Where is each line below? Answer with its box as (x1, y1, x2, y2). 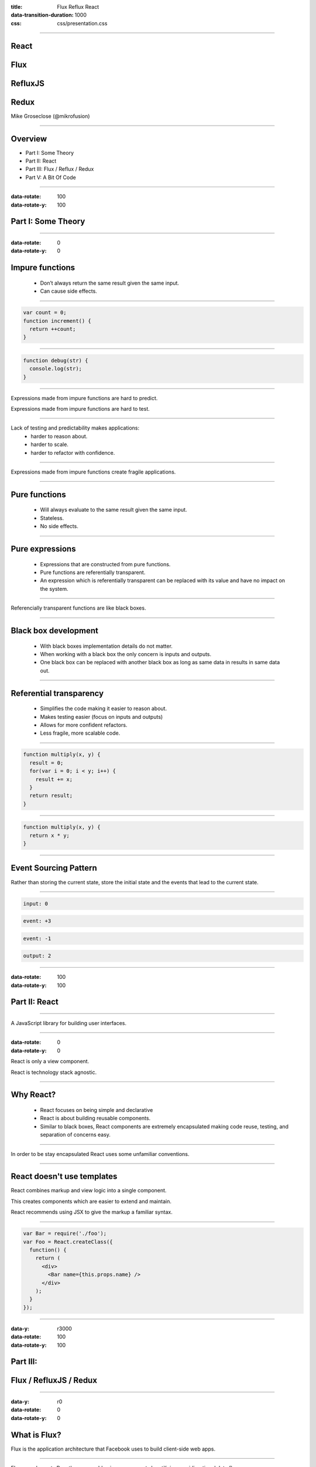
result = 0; (29, 759, 64, 766)
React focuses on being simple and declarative (40, 1107, 153, 1113)
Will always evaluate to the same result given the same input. (40, 506, 187, 513)
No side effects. (40, 523, 78, 530)
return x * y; (29, 832, 70, 839)
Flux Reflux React (57, 4, 99, 10)
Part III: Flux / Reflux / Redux (25, 165, 94, 173)
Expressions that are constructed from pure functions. (40, 560, 171, 567)
